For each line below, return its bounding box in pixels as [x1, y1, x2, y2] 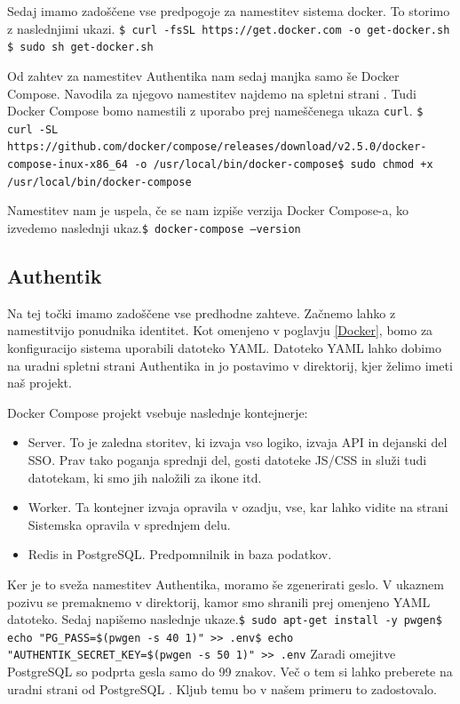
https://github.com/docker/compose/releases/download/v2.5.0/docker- [7, 140, 427, 154]
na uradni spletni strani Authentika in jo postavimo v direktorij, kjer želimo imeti [7, 356, 453, 374]
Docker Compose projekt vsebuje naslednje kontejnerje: [7, 403, 308, 421]
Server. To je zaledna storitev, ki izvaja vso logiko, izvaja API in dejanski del [28, 433, 448, 452]
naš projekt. [7, 373, 72, 392]
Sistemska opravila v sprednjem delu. [28, 515, 231, 533]
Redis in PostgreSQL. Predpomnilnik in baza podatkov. [28, 545, 332, 564]
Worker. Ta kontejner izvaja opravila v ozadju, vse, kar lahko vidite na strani [28, 498, 448, 516]
